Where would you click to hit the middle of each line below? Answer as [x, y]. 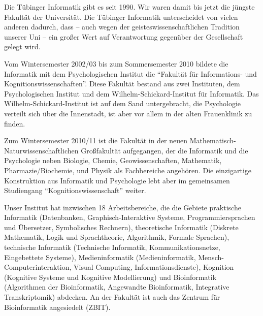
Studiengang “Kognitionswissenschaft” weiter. [75, 190]
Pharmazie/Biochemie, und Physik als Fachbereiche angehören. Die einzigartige [128, 170]
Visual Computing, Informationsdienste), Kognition [154, 267]
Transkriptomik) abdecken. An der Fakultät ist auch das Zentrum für [112, 297]
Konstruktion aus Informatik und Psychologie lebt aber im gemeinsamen [117, 180]
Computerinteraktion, [38, 267]
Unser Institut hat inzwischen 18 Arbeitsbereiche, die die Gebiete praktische [123, 207]
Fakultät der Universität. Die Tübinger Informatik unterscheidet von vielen [121, 17]
